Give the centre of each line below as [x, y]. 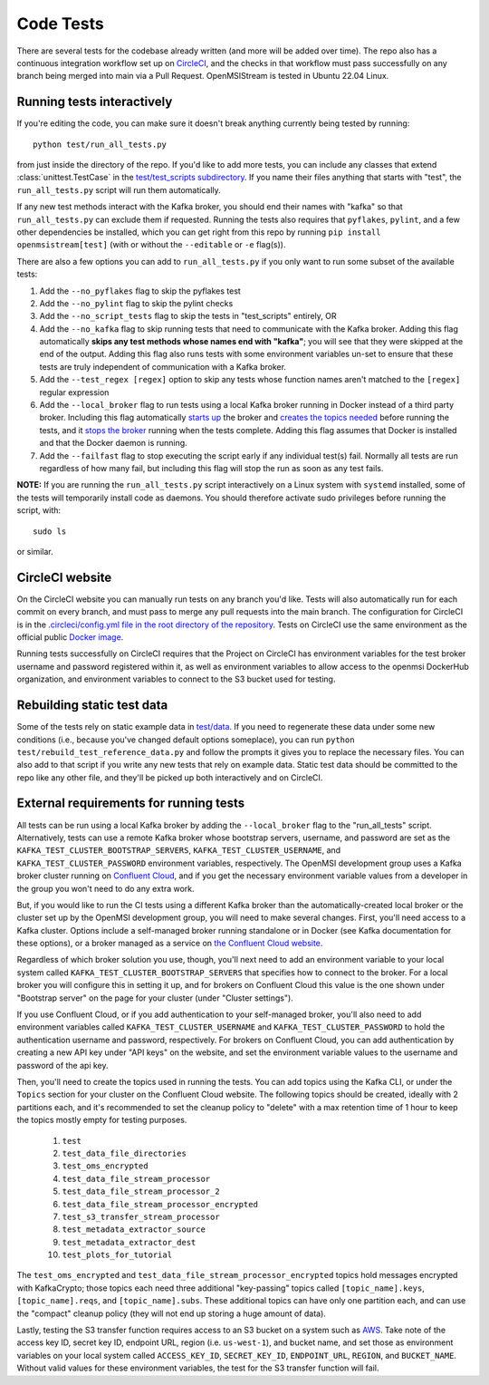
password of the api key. [62, 1065]
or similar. [35, 551]
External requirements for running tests [131, 804]
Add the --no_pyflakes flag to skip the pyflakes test [140, 291]
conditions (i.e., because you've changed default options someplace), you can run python [186, 740]
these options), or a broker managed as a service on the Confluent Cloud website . [170, 944]
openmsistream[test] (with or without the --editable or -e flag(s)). [151, 245]
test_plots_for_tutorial [117, 1255]
